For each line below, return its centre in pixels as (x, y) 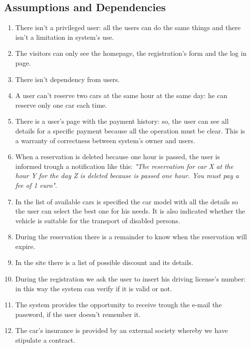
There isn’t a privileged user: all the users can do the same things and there (128, 27)
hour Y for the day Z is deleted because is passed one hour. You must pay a (127, 175)
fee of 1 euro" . (36, 185)
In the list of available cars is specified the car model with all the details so (127, 201)
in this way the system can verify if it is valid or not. (94, 288)
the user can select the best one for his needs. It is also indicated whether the (130, 211)
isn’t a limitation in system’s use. (64, 37)
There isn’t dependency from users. (68, 79)
